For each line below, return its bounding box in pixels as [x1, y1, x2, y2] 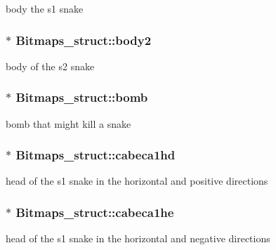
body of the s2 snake [6, 58, 95, 73]
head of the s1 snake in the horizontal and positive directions [6, 173, 268, 188]
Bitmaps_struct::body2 [15, 31, 152, 48]
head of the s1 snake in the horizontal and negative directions [6, 231, 270, 246]
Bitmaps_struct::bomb [15, 88, 148, 106]
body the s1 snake [6, 1, 84, 15]
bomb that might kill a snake [6, 116, 131, 131]
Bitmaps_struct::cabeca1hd [15, 146, 176, 164]
